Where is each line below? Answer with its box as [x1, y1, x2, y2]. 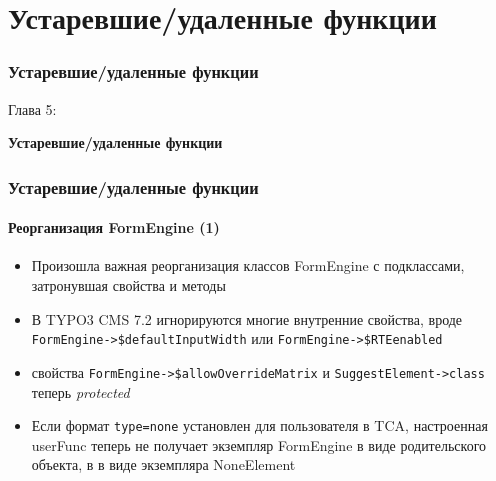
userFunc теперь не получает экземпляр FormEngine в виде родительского [31, 434, 487, 455]
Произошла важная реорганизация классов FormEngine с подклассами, [31, 255, 465, 276]
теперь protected [31, 381, 130, 402]
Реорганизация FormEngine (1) [8, 217, 220, 238]
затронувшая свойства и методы [31, 275, 226, 296]
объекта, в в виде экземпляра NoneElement [31, 454, 296, 475]
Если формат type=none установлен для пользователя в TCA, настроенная [31, 415, 488, 436]
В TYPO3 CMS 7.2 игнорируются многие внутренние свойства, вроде [31, 308, 463, 329]
